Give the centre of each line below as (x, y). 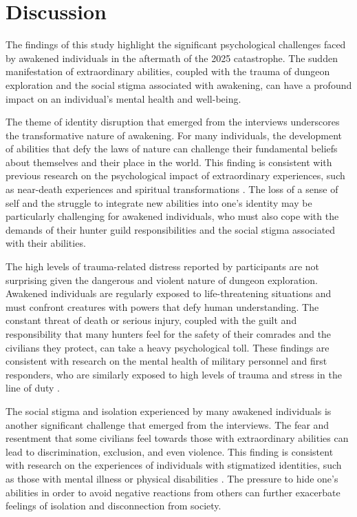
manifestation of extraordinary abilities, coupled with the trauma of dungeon (168, 71)
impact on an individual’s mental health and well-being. (123, 98)
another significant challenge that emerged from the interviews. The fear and (167, 424)
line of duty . (33, 388)
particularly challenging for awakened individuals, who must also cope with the (172, 216)
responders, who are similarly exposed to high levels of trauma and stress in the (174, 374)
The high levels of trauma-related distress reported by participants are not (163, 266)
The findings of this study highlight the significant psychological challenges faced (176, 44)
